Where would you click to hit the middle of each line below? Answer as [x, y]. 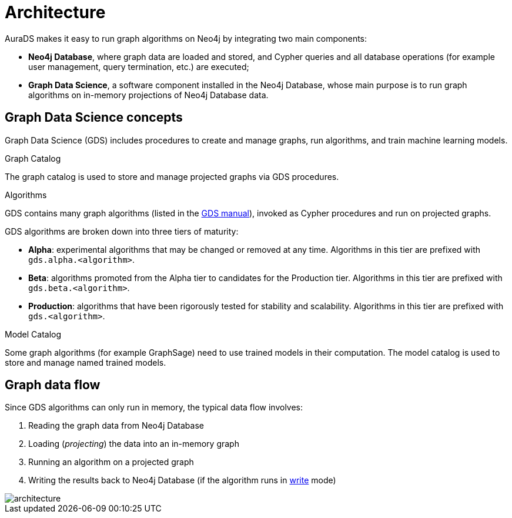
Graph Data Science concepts [94, 118]
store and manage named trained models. [86, 362]
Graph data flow [53, 385]
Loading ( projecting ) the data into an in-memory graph [134, 444]
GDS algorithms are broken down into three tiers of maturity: [122, 231]
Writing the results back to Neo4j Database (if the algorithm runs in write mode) [182, 480]
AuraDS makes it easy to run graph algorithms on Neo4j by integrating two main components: [186, 38]
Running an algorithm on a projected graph [111, 462]
